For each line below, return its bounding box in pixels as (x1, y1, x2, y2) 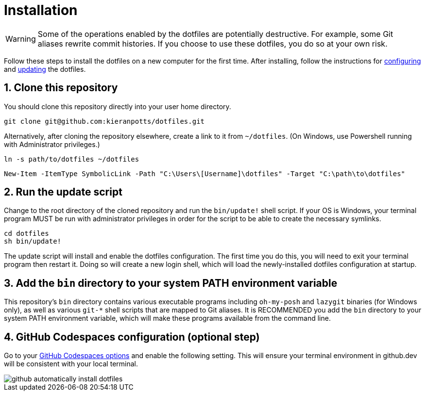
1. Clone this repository (4, 82, 118, 94)
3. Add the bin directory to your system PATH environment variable (4, 277, 338, 289)
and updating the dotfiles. (4, 65, 86, 73)
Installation (4, 2, 78, 18)
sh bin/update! (4, 237, 62, 246)
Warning (5, 33, 36, 44)
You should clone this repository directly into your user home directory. (4, 102, 231, 111)
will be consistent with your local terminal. (4, 360, 138, 368)
